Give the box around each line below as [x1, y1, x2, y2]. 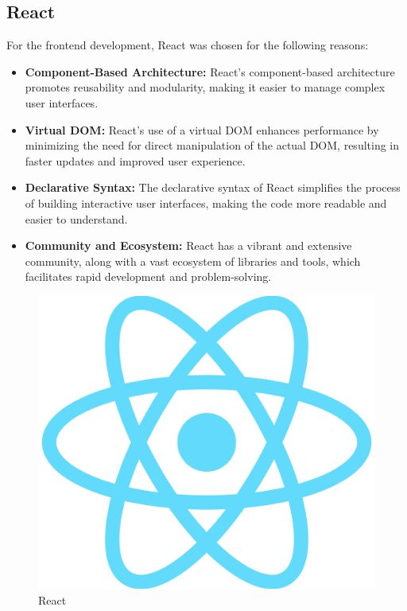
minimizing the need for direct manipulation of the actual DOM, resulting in [25, 137, 400, 154]
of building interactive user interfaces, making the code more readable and [25, 194, 387, 211]
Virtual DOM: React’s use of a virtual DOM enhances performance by [25, 121, 379, 138]
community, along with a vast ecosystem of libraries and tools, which [25, 252, 361, 269]
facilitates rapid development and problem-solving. [25, 268, 272, 285]
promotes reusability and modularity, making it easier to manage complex [25, 79, 386, 95]
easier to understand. [25, 210, 128, 227]
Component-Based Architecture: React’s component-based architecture [25, 63, 395, 80]
